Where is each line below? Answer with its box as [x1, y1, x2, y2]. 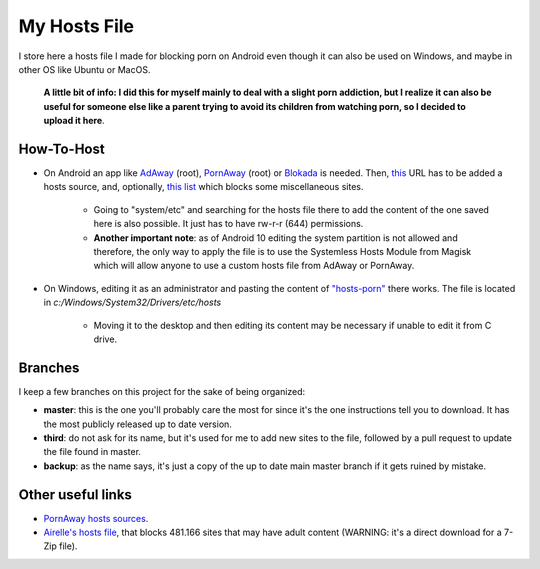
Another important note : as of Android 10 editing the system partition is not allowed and [93, 231, 459, 244]
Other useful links [18, 486, 132, 503]
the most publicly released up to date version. [43, 418, 232, 430]
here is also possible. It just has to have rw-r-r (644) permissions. [93, 218, 364, 230]
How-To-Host [18, 140, 105, 157]
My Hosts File [18, 15, 135, 37]
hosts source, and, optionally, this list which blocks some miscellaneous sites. [43, 181, 364, 193]
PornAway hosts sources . [43, 512, 149, 524]
